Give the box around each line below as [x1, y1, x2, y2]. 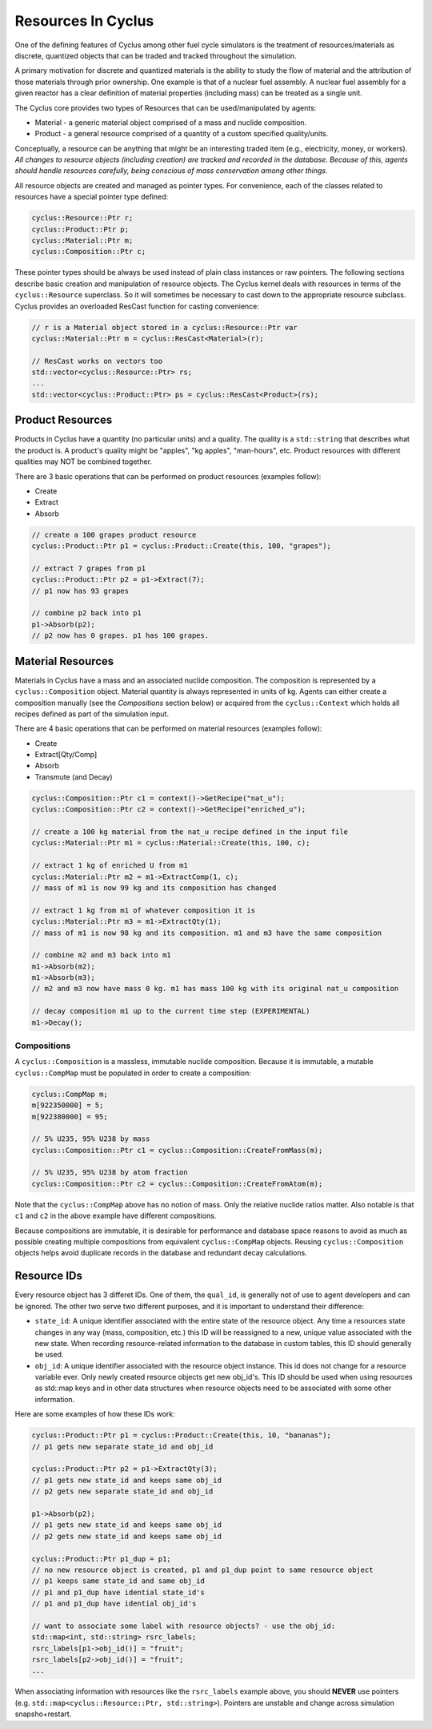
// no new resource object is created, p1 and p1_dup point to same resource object [31, 1565, 374, 1574]
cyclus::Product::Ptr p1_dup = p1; [31, 1554, 171, 1563]
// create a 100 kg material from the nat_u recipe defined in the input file [31, 828, 348, 836]
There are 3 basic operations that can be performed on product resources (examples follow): [14, 471, 322, 481]
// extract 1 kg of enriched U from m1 [31, 861, 188, 870]
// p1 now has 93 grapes [31, 586, 130, 595]
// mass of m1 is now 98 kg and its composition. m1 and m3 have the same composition [31, 928, 382, 937]
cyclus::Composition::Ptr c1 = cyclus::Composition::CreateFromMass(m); [31, 1146, 323, 1155]
